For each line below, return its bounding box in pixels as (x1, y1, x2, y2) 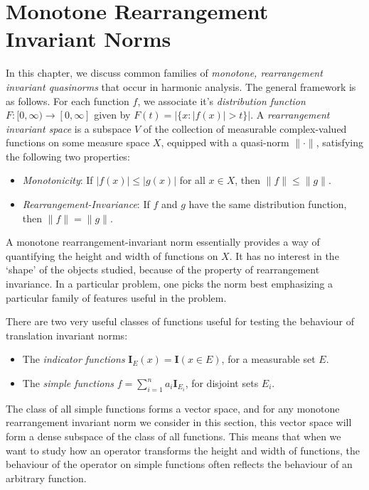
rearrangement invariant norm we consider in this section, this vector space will (6, 415, 352, 430)
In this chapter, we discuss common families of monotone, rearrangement (6, 65, 323, 80)
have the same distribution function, (188, 197, 347, 212)
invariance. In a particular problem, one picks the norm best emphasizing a (6, 276, 333, 291)
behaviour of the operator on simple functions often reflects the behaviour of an (6, 457, 353, 472)
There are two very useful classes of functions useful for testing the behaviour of (6, 314, 354, 329)
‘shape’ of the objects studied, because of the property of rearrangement (6, 262, 320, 277)
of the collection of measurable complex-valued (143, 121, 347, 136)
